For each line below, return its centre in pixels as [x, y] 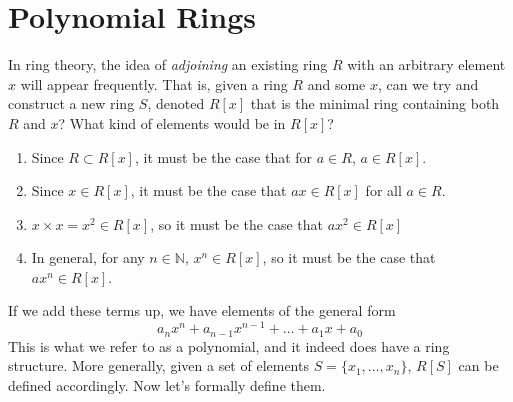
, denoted [176, 103]
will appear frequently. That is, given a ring [154, 83]
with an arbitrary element [426, 64]
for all [383, 190]
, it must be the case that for [223, 156]
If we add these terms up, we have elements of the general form [202, 310]
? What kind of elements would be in [172, 122]
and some [336, 83]
